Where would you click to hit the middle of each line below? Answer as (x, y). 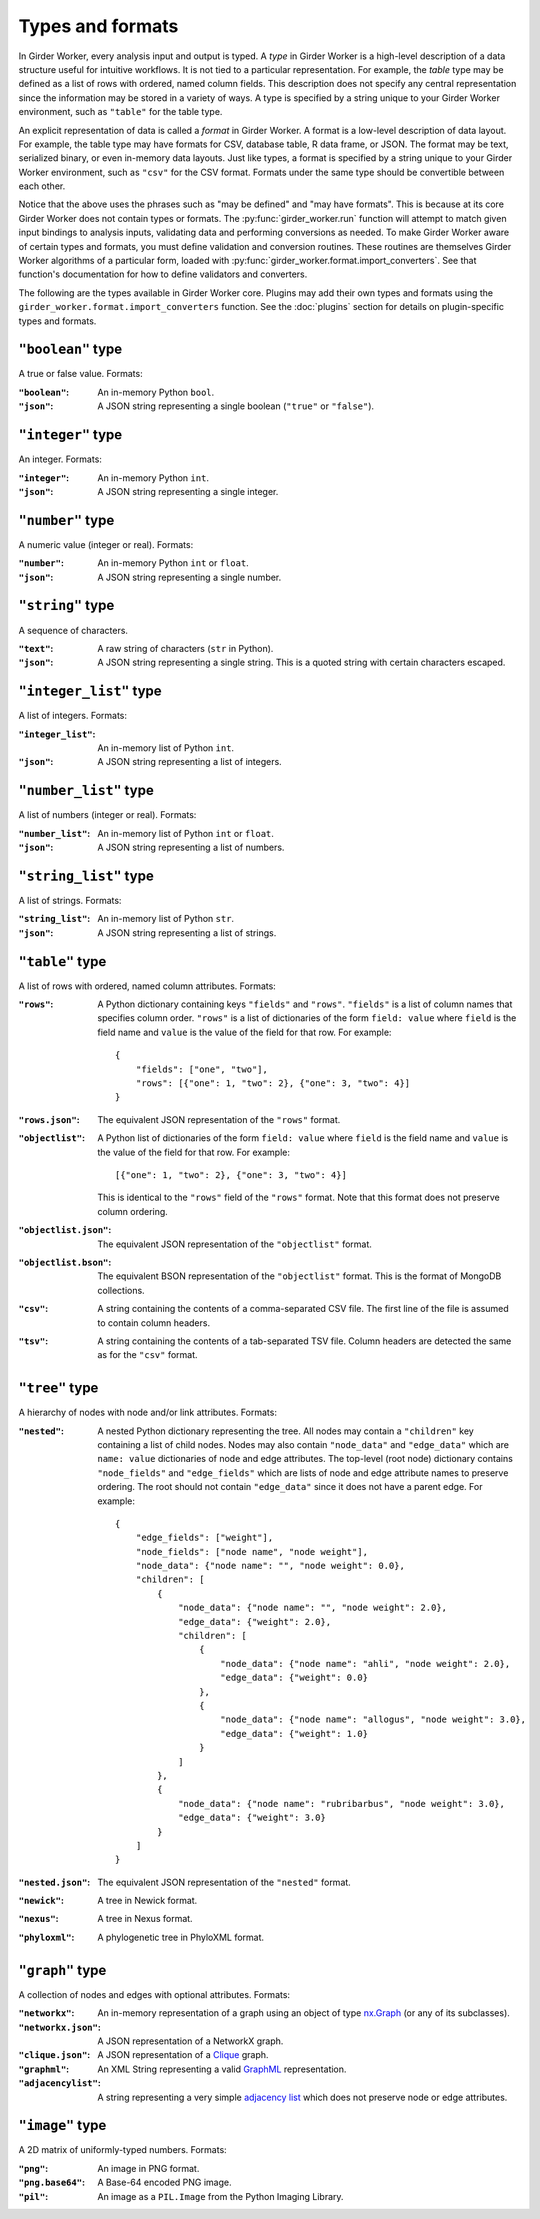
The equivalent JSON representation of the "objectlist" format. (234, 1244)
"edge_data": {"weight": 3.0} (252, 1818)
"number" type (66, 520)
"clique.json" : (54, 2055)
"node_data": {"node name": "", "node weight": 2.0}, (313, 1608)
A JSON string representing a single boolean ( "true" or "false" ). (236, 406)
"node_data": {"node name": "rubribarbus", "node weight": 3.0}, (341, 1803)
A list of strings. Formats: (70, 900)
